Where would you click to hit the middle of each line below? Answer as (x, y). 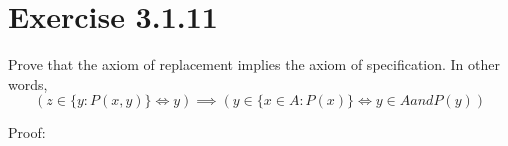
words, (28, 83)
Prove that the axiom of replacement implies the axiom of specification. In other (254, 64)
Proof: (27, 132)
